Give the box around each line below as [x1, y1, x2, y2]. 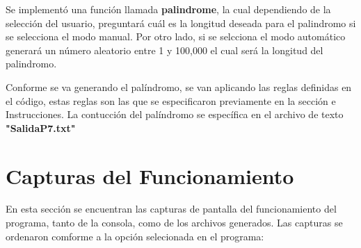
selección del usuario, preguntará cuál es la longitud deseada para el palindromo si [6, 15, 356, 30]
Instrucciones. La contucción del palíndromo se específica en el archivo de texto [6, 107, 344, 122]
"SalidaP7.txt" [6, 120, 76, 135]
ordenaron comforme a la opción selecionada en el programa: [6, 229, 264, 243]
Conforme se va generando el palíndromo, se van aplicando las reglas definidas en [6, 79, 352, 94]
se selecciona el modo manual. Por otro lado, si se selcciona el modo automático [6, 29, 346, 44]
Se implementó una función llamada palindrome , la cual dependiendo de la [6, 2, 331, 16]
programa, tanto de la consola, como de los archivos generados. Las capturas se [6, 215, 343, 230]
